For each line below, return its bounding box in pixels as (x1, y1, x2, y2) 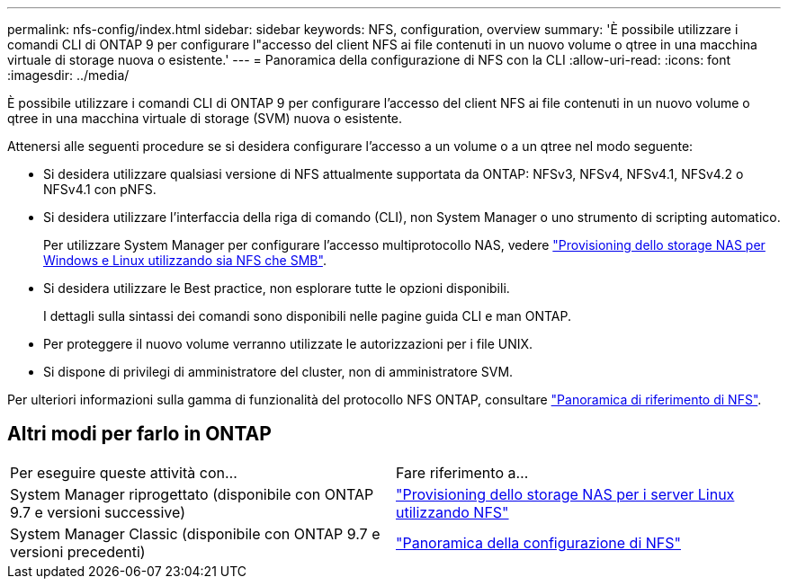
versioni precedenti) (10, 542, 146, 561)
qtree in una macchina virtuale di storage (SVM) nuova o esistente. (7, 111, 403, 126)
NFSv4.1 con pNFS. (43, 182, 157, 197)
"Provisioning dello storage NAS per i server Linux (396, 484, 735, 503)
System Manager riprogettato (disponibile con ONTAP (10, 484, 374, 503)
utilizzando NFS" (396, 502, 509, 521)
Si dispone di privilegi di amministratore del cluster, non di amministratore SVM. (43, 364, 514, 379)
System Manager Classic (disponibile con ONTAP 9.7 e (10, 524, 381, 543)
